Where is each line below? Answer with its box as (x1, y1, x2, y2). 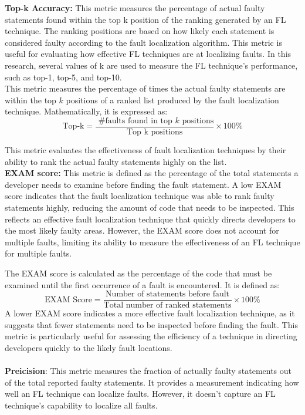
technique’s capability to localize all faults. (5, 399, 158, 411)
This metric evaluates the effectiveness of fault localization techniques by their (5, 144, 286, 156)
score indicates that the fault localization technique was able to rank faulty (5, 190, 274, 202)
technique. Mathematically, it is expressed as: (5, 105, 168, 117)
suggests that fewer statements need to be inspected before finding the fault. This (5, 318, 298, 330)
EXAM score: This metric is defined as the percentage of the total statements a (5, 167, 299, 179)
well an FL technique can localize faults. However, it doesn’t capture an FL (5, 387, 276, 400)
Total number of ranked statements (103, 301, 232, 310)
